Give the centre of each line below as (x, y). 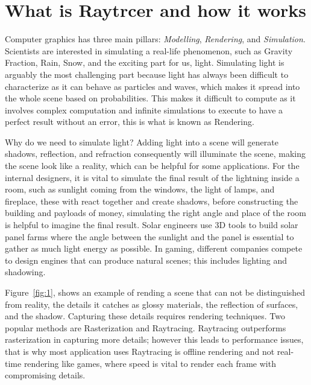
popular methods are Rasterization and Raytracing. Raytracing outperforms (146, 327)
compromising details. (45, 375)
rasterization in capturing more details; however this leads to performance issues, (154, 339)
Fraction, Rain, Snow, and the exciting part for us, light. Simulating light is (145, 62)
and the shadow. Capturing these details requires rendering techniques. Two (145, 316)
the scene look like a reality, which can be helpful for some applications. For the (152, 166)
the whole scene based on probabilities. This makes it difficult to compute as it (150, 98)
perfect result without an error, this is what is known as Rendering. (130, 122)
